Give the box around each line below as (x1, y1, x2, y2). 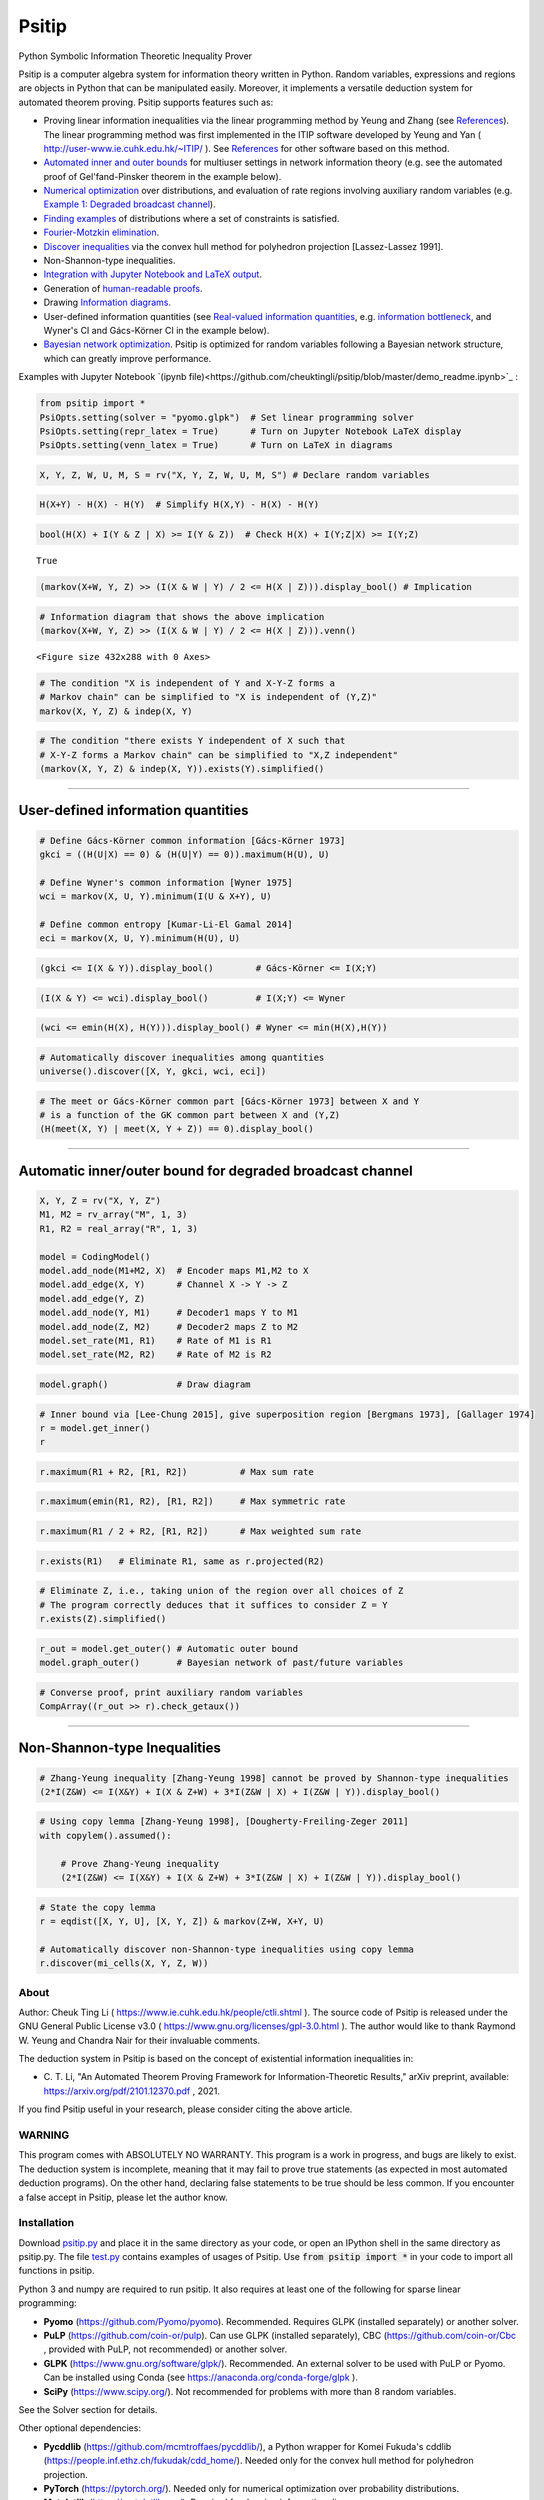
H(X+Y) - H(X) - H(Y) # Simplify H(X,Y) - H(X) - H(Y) (39, 499, 320, 510)
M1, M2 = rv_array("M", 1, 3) (39, 1209, 188, 1220)
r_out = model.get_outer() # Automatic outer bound (39, 1643, 299, 1654)
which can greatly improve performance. (43, 352, 212, 364)
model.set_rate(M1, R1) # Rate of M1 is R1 (39, 1335, 272, 1346)
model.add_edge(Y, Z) (39, 1293, 146, 1304)
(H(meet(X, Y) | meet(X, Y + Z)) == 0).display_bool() (39, 1123, 314, 1135)
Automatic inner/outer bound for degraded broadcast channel (18, 1162, 414, 1179)
